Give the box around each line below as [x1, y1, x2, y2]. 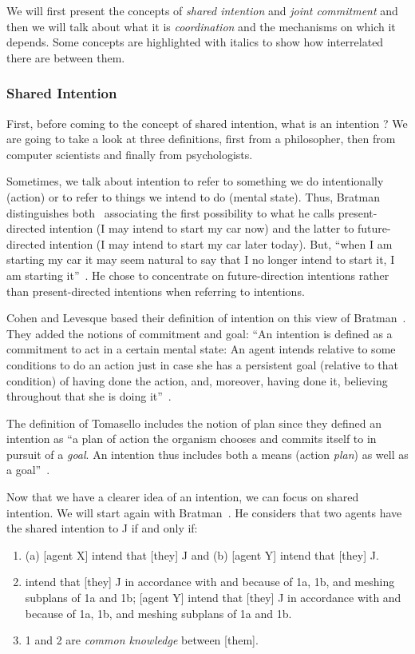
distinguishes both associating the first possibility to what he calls [6, 204, 335, 221]
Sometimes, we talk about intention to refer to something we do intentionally [6, 173, 384, 189]
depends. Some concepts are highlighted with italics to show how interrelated [6, 34, 384, 50]
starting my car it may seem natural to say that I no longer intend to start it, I [6, 251, 395, 268]
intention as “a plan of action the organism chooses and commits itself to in [6, 430, 377, 447]
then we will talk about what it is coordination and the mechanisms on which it [6, 18, 396, 34]
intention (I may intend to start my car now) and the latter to [49, 220, 354, 237]
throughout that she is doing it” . [6, 388, 172, 405]
